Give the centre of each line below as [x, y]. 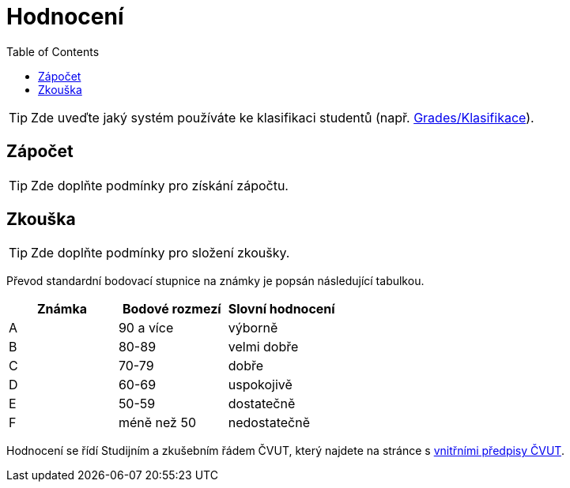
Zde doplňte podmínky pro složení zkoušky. [160, 253]
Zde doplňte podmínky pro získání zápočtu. [160, 185]
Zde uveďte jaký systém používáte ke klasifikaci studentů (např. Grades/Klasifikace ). [283, 117]
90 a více [146, 328]
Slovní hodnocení [281, 309]
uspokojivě [260, 385]
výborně [253, 328]
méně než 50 [157, 423]
